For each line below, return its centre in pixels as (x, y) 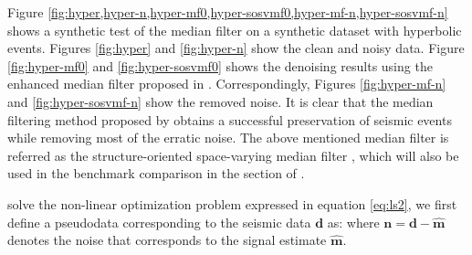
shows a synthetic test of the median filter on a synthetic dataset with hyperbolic (235, 30)
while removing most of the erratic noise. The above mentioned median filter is (228, 138)
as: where (353, 222)
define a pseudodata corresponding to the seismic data (159, 222)
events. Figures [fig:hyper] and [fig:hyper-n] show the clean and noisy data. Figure (236, 48)
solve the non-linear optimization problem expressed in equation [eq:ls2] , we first (232, 203)
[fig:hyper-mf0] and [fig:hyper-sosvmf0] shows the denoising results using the (220, 65)
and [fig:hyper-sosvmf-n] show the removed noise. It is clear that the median (220, 101)
